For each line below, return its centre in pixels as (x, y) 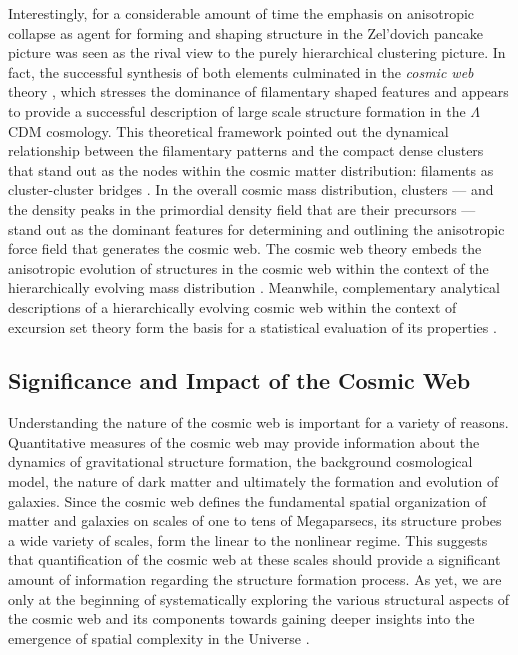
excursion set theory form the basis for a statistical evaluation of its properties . (252, 326)
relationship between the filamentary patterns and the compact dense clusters (246, 150)
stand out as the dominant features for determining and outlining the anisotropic (256, 228)
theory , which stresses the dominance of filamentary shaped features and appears (258, 91)
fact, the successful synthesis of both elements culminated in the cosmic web (241, 71)
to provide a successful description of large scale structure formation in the (237, 110)
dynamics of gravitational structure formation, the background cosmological (240, 461)
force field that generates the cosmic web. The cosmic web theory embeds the (245, 248)
